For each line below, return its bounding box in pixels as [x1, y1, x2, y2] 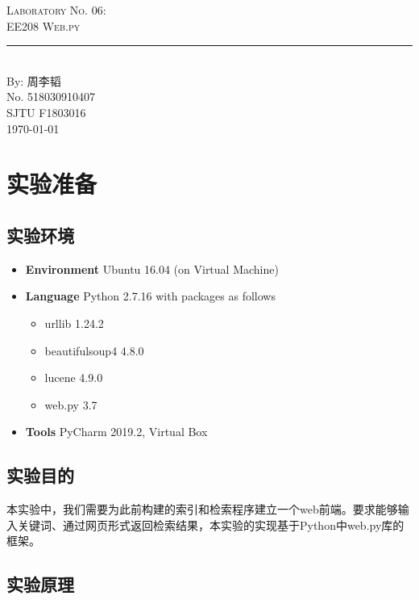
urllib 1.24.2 [44, 314, 104, 331]
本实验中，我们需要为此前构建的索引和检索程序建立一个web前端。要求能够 [6, 501, 398, 518]
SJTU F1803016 [6, 103, 86, 120]
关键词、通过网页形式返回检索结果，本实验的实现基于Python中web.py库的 [17, 516, 404, 533]
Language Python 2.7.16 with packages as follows [25, 287, 276, 304]
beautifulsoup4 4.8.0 [44, 342, 144, 359]
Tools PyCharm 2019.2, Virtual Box [25, 423, 208, 440]
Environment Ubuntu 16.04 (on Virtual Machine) [25, 260, 279, 277]
